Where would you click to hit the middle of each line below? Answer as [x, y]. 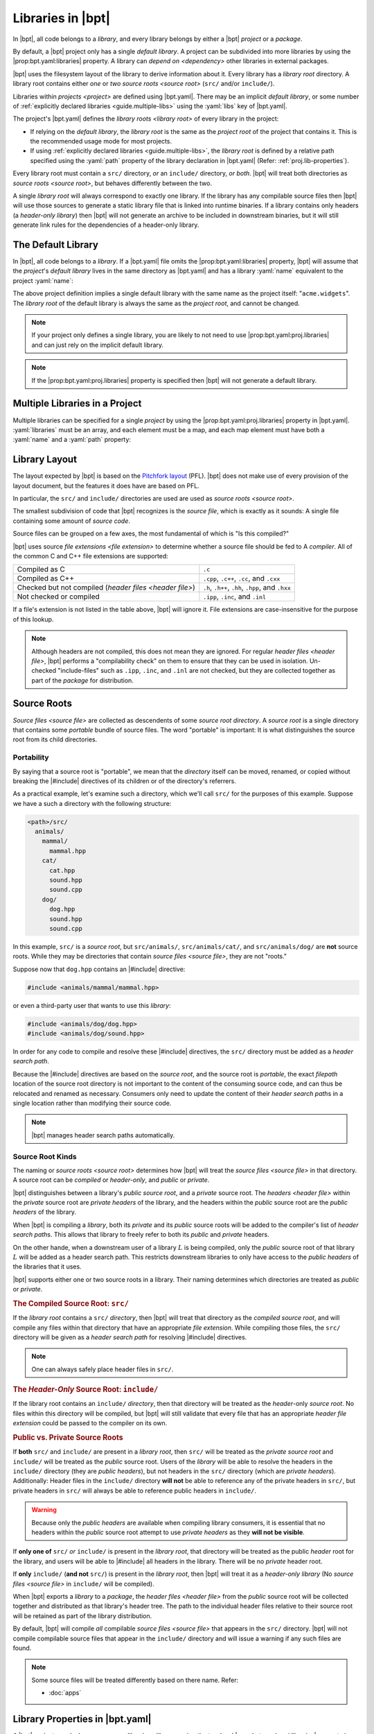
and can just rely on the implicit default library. [98, 345]
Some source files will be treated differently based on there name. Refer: [135, 1680]
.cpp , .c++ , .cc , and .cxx [242, 578]
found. [22, 1648]
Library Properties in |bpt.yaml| [82, 1719]
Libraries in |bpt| [62, 18]
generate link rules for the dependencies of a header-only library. [106, 225]
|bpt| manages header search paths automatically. [103, 1135]
